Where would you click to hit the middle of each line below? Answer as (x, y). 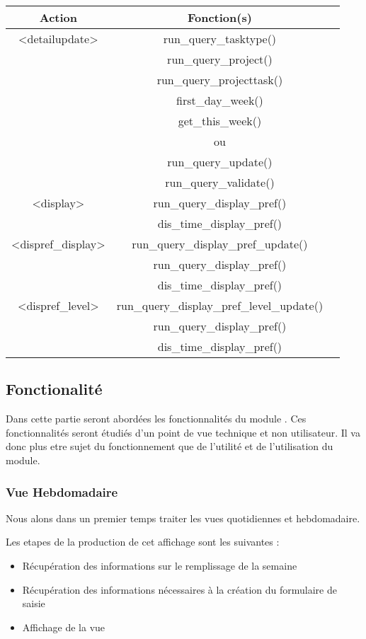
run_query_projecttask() (220, 80)
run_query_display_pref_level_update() (220, 305)
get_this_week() (220, 121)
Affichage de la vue (64, 627)
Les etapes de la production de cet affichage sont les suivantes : (143, 542)
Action (58, 17)
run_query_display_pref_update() (220, 244)
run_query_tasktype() (220, 39)
